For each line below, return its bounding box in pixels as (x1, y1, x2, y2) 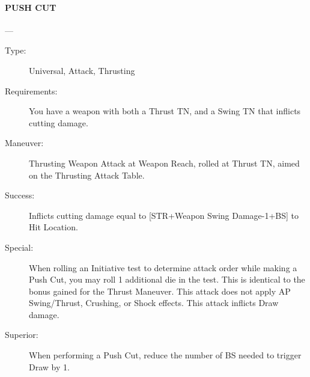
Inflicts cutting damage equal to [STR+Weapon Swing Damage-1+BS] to (29, 209, 299, 221)
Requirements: (5, 84, 58, 97)
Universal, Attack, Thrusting (29, 64, 135, 76)
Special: (5, 241, 34, 253)
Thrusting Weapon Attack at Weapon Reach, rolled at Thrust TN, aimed (29, 156, 300, 169)
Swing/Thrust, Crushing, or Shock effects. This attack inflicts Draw (29, 296, 279, 309)
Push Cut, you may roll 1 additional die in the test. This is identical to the (29, 273, 305, 286)
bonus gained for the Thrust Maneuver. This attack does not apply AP (29, 284, 291, 297)
